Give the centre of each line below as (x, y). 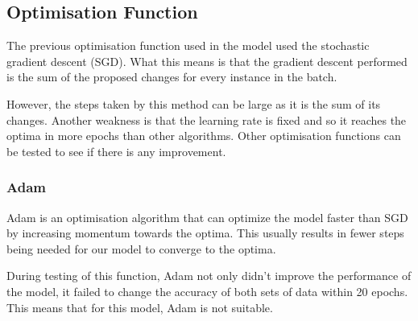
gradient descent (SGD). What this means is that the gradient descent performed (207, 61)
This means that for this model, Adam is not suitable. (140, 307)
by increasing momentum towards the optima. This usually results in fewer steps (205, 233)
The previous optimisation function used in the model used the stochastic (188, 45)
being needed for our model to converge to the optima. (141, 248)
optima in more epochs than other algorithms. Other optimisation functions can (204, 136)
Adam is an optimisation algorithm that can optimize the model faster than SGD (207, 217)
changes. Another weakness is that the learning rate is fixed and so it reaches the (207, 119)
